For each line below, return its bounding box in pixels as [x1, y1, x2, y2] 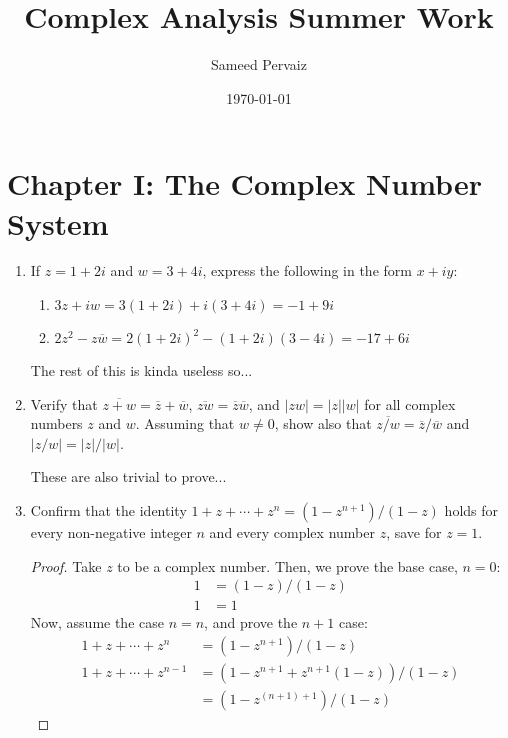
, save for [386, 522, 442, 542]
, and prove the [204, 612, 298, 633]
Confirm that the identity [30, 500, 187, 520]
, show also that [274, 413, 372, 434]
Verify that [30, 393, 98, 414]
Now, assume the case [30, 612, 164, 633]
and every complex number [209, 522, 375, 542]
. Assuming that [135, 413, 235, 434]
